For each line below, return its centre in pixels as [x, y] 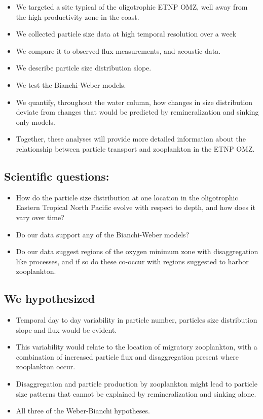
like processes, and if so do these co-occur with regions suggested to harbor [132, 261]
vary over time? [40, 217]
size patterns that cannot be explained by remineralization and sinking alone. [136, 393]
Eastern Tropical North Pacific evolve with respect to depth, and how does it [136, 207]
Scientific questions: [57, 176]
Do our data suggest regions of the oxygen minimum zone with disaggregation [137, 251]
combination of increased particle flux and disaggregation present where [127, 356]
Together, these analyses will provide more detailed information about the [131, 139]
